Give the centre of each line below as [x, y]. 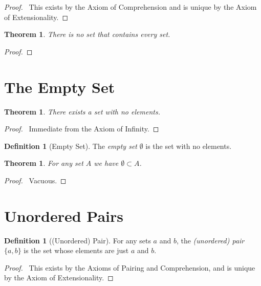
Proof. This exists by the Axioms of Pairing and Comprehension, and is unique [130, 267]
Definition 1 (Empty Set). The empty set [71, 146]
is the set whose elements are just [76, 250]
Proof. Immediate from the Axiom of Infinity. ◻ [82, 129]
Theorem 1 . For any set [44, 163]
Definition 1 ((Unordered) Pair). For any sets [78, 240]
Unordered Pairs [64, 215]
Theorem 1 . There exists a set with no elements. [82, 111]
